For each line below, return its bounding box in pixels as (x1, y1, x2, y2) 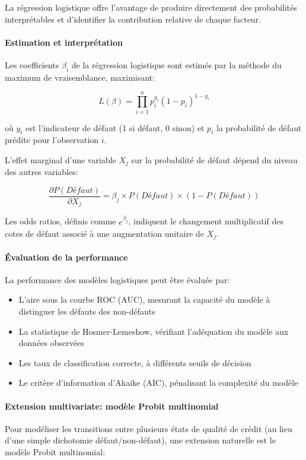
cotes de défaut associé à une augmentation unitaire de (5, 227, 204, 239)
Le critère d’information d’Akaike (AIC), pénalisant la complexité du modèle (18, 376, 298, 389)
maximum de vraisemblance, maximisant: (5, 71, 155, 83)
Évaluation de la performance (5, 250, 128, 263)
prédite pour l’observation (5, 134, 99, 146)
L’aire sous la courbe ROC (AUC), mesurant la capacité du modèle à (18, 293, 270, 306)
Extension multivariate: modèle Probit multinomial (5, 399, 219, 412)
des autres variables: (5, 166, 78, 178)
